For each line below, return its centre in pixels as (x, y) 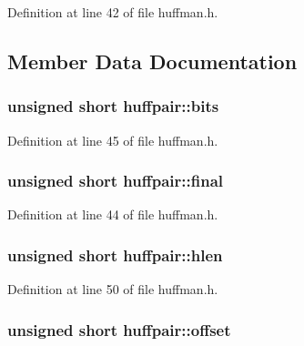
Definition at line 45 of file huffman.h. (113, 140)
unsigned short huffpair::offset (119, 329)
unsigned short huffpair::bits (113, 106)
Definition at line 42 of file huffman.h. (113, 12)
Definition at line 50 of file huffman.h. (113, 289)
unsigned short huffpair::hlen (115, 254)
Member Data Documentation (152, 61)
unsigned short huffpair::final (116, 181)
